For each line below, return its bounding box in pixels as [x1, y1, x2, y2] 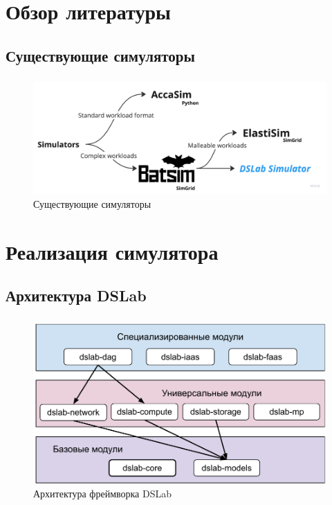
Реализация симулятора [6, 237, 219, 265]
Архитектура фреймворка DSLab [33, 486, 172, 501]
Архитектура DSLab [6, 285, 147, 306]
